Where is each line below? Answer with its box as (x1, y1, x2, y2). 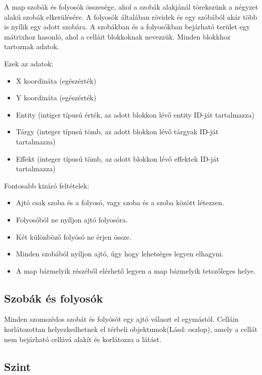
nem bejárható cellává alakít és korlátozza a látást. (4, 333, 161, 344)
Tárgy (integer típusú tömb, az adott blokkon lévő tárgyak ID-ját (16, 126, 219, 137)
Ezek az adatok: (4, 58, 54, 68)
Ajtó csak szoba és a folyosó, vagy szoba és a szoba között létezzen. (16, 197, 224, 208)
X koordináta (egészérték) (16, 75, 97, 86)
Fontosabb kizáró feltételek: (4, 180, 90, 191)
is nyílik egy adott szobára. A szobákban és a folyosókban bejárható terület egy (4, 21, 250, 32)
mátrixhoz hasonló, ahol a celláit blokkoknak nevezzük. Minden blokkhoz (4, 31, 231, 42)
